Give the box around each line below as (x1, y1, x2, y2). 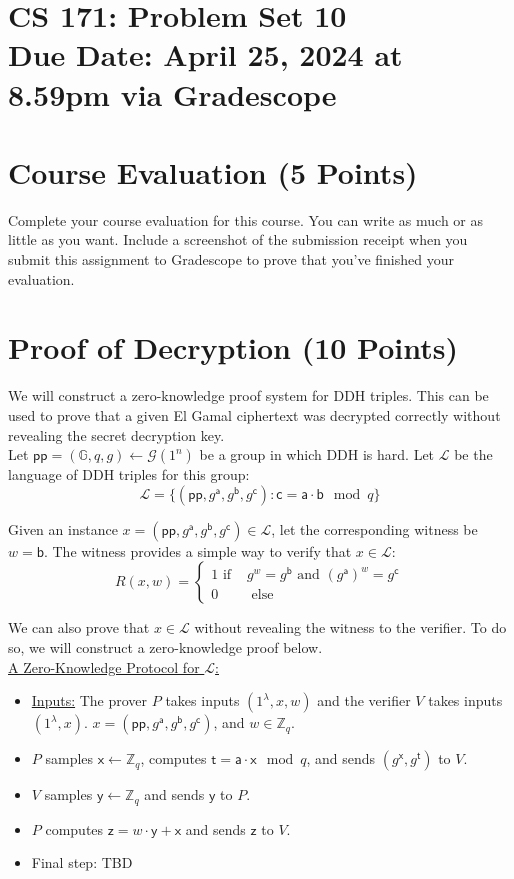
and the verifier (317, 690, 411, 711)
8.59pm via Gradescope (8, 73, 337, 114)
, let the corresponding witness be (271, 518, 478, 539)
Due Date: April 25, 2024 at (8, 34, 403, 75)
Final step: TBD (31, 852, 133, 873)
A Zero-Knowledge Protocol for (8, 656, 200, 677)
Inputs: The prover (31, 690, 148, 711)
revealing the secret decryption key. (8, 424, 225, 445)
